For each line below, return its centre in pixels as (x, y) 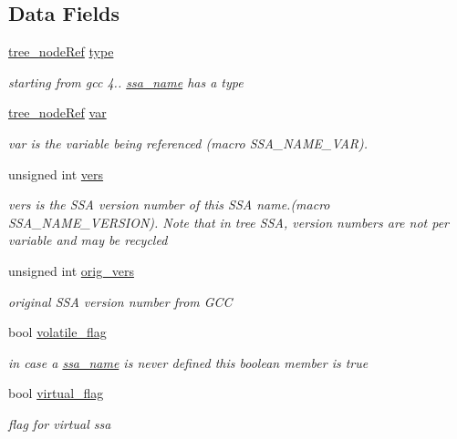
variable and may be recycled (88, 240)
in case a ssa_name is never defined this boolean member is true (188, 362)
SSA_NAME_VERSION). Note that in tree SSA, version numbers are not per (229, 222)
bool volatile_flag (57, 332)
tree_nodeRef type (61, 51)
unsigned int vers (56, 174)
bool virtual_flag (56, 393)
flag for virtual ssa (60, 423)
